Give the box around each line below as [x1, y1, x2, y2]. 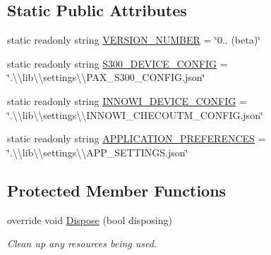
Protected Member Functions [7, 179, 227, 201]
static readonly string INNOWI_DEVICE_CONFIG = [7, 93, 247, 108]
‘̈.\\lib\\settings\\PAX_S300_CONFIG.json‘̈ [7, 70, 205, 85]
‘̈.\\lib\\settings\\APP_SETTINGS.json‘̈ [7, 144, 188, 159]
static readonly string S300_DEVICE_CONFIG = [7, 56, 228, 70]
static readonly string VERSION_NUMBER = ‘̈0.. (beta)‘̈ [7, 32, 261, 47]
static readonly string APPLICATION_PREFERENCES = [7, 131, 266, 146]
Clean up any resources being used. [7, 236, 157, 251]
